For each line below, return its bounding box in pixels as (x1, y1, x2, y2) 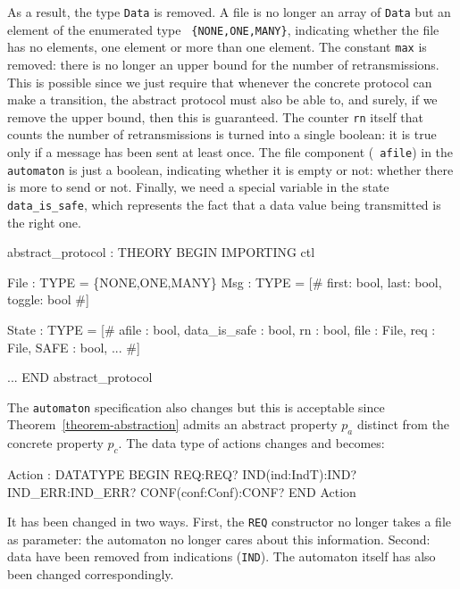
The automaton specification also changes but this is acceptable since (7, 397, 385, 416)
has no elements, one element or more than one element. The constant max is (7, 37, 427, 56)
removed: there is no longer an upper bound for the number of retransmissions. (7, 54, 439, 73)
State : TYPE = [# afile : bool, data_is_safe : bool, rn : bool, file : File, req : (7, 319, 436, 338)
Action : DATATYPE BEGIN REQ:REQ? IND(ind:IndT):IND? (7, 464, 357, 483)
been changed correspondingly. (7, 565, 174, 584)
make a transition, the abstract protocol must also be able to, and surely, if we (7, 90, 438, 109)
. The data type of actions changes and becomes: (118, 434, 385, 452)
